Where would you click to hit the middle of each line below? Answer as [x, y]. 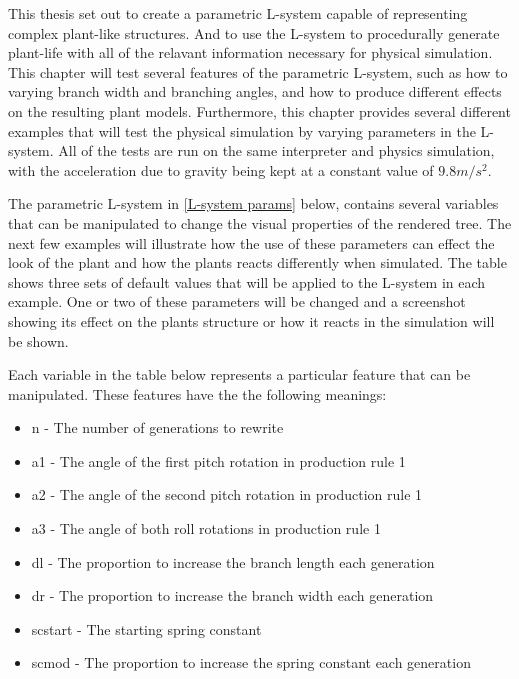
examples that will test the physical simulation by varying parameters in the [242, 130]
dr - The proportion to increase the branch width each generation [232, 595]
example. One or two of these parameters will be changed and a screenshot [237, 301]
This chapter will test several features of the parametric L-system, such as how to [258, 71]
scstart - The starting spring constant [146, 628]
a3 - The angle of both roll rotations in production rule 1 [206, 528]
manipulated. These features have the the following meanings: [197, 393]
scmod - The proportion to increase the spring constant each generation [251, 662]
